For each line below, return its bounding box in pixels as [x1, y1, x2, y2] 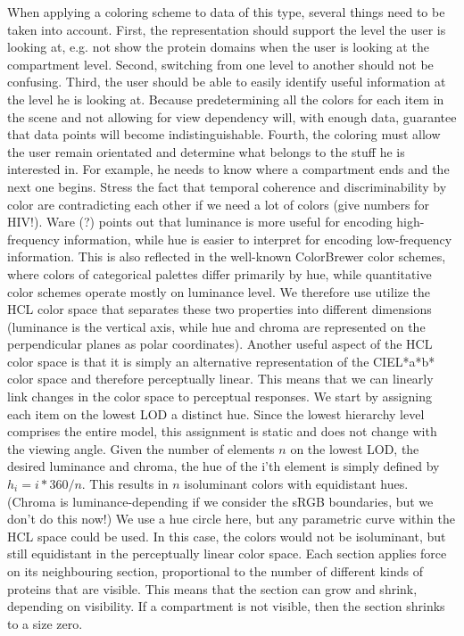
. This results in [81, 475, 169, 493]
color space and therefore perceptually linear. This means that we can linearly [7, 369, 434, 388]
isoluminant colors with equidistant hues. [184, 475, 409, 493]
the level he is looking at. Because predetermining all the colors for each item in [7, 89, 444, 108]
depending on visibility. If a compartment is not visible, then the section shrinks [7, 597, 445, 615]
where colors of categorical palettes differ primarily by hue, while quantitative [7, 264, 432, 283]
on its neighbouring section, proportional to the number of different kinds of [7, 562, 423, 580]
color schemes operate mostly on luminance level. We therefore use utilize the [7, 282, 431, 301]
